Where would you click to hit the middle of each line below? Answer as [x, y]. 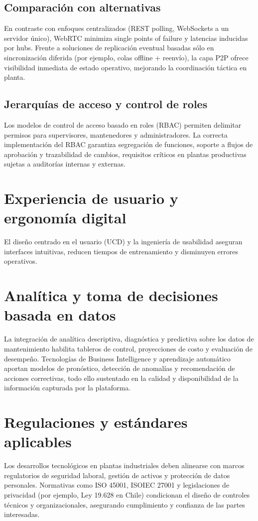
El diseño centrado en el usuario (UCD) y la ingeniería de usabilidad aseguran [123, 242]
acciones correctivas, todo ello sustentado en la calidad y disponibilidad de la [121, 378]
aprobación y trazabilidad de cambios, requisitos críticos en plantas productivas [125, 154]
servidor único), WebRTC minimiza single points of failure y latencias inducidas [126, 38]
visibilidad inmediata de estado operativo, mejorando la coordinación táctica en [126, 67]
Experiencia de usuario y [91, 198]
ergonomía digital [65, 218]
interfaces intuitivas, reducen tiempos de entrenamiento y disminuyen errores [121, 251]
